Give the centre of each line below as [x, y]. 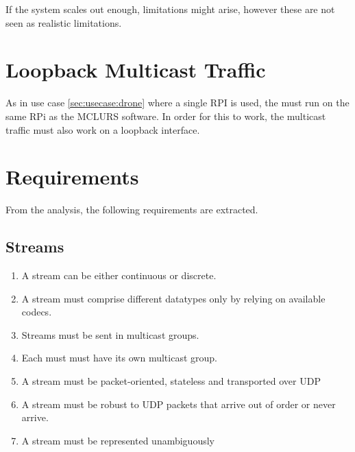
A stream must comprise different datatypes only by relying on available [173, 298]
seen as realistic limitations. [64, 22]
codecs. [37, 312]
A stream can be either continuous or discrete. [119, 275]
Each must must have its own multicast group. [119, 358]
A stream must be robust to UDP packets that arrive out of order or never [179, 404]
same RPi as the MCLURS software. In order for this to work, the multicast [166, 116]
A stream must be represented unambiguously [118, 440]
